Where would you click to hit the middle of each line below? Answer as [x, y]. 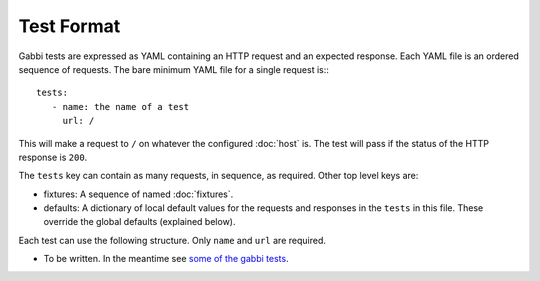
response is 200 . [53, 157]
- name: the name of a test [120, 106]
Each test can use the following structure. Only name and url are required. [172, 240]
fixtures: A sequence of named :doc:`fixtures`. [138, 194]
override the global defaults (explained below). [139, 222]
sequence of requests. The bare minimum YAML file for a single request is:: [173, 69]
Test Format [69, 26]
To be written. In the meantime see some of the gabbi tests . [166, 259]
